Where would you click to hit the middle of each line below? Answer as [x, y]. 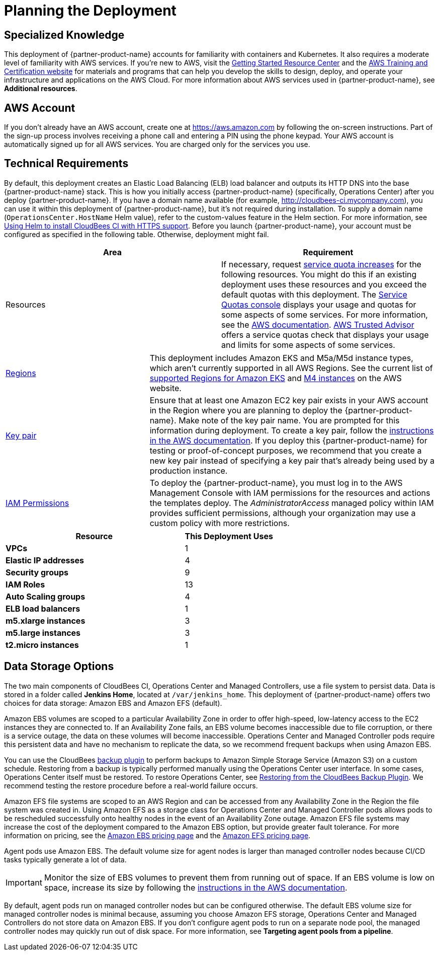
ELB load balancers [43, 608]
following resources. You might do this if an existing [319, 274]
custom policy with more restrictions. [219, 523]
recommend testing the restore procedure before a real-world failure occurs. [131, 785]
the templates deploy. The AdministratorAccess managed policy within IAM [292, 503]
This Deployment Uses [229, 536]
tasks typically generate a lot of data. [65, 859]
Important [24, 882]
